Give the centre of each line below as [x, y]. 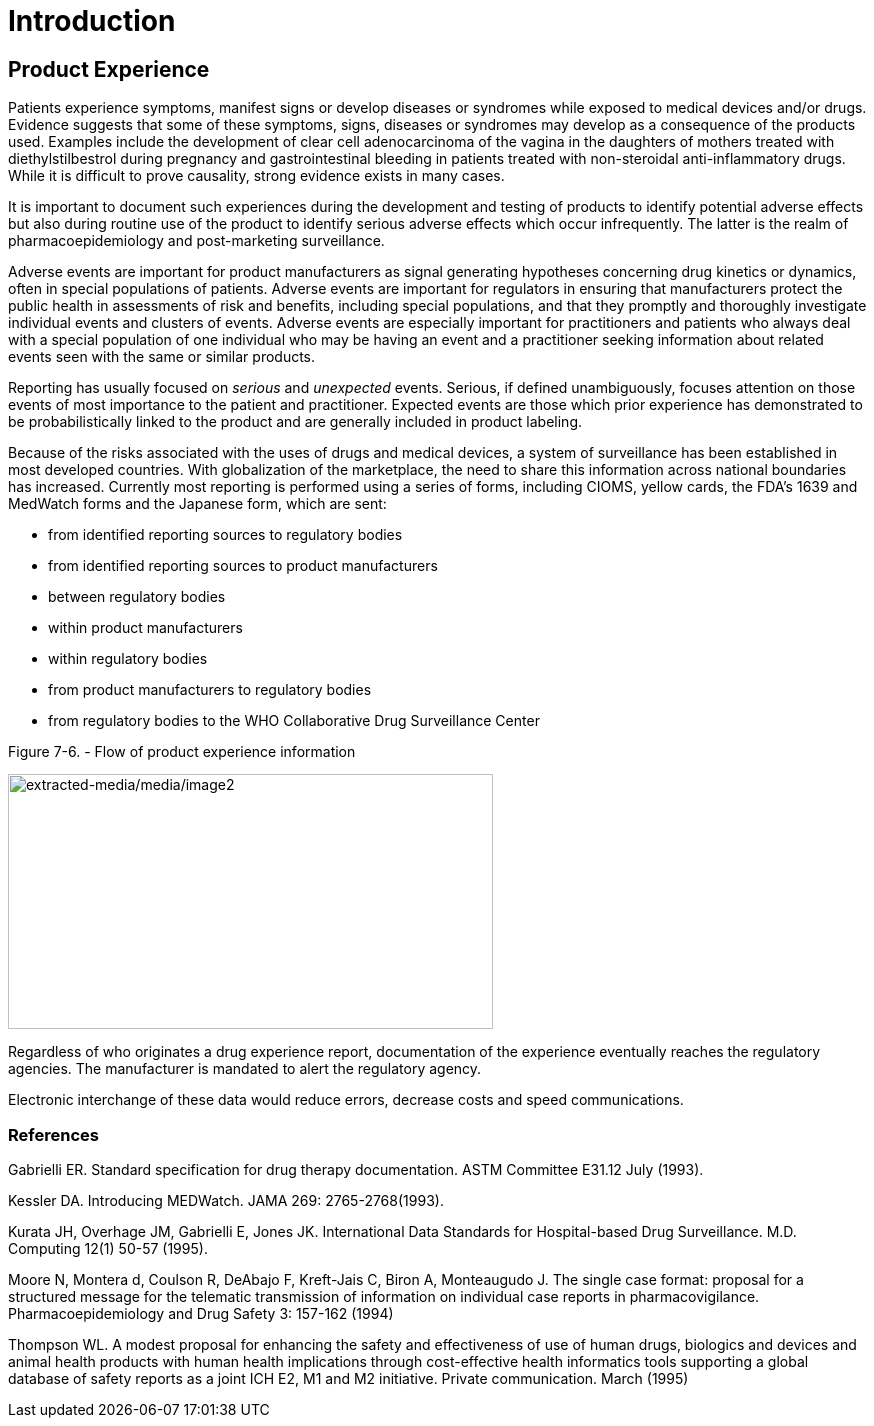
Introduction [92, 21]
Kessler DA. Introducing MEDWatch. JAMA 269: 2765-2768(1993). [226, 1200]
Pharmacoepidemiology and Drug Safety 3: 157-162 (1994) [201, 1313]
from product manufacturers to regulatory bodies [210, 690]
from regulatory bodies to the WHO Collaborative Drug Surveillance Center [294, 721]
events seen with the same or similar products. [162, 357]
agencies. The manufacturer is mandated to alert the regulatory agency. [245, 1069]
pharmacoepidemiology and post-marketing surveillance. [196, 241]
